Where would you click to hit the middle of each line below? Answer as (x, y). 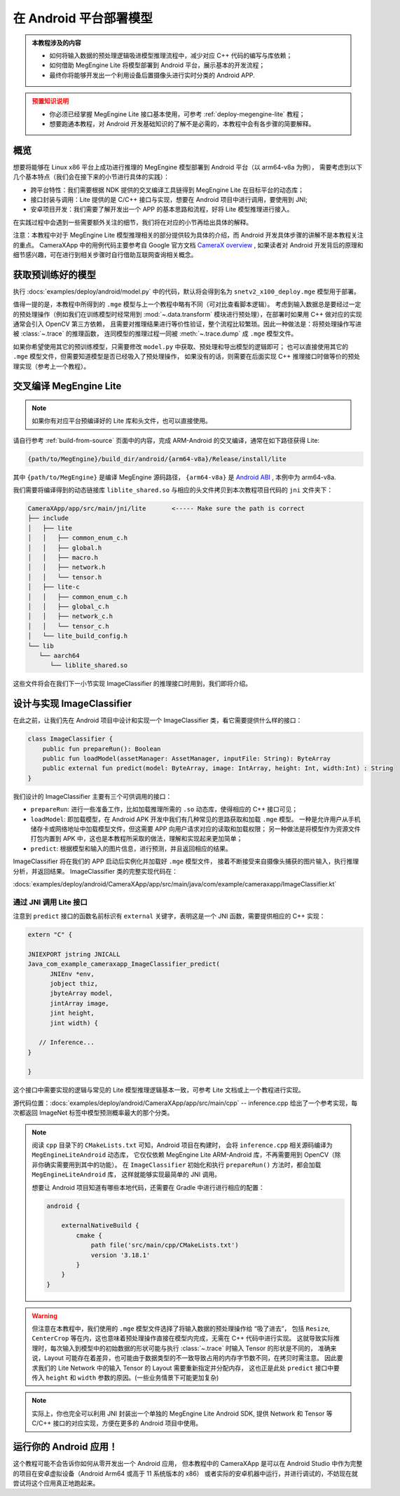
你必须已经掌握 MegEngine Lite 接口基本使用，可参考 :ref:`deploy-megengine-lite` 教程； (177, 114)
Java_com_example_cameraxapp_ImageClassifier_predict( (124, 964)
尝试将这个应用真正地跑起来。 (56, 1483)
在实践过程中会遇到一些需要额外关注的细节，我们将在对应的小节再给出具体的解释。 (132, 222)
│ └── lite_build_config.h (78, 636)
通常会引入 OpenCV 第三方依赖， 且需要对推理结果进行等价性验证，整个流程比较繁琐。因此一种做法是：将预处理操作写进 (187, 324)
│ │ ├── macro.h (63, 558)
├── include (48, 518)
